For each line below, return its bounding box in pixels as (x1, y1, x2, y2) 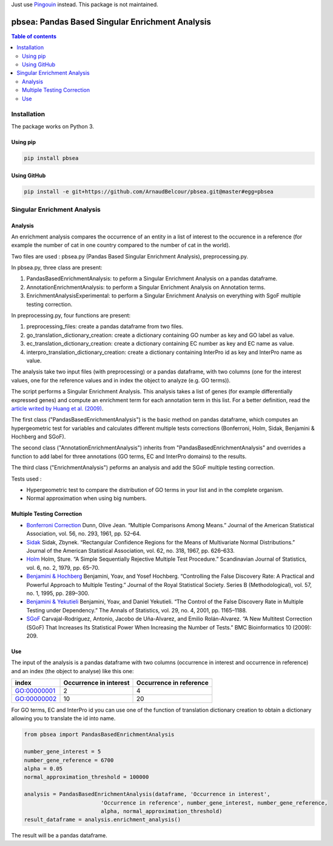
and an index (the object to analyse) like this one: (11, 667, 134, 674)
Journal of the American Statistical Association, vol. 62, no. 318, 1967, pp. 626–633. (26, 547, 235, 554)
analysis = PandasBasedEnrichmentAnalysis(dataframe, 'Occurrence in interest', (24, 791, 271, 798)
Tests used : (11, 475, 42, 482)
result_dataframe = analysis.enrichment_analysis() (24, 816, 181, 823)
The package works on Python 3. (11, 122, 94, 130)
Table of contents (11, 32, 57, 40)
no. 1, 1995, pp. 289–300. (26, 589, 90, 597)
